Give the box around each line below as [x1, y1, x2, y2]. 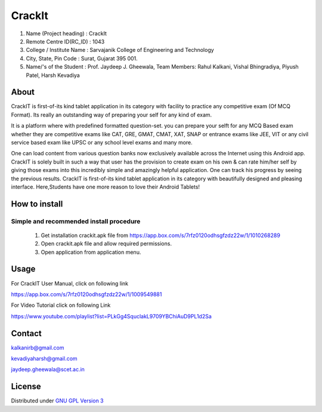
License [11, 382, 41, 392]
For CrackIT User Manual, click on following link [11, 279, 129, 287]
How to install [11, 199, 63, 209]
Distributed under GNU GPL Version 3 [11, 397, 104, 404]
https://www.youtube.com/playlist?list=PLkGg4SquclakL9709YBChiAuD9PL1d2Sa [11, 312, 212, 319]
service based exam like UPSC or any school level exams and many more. [11, 139, 193, 146]
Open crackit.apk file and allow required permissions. [41, 240, 172, 247]
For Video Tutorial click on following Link [11, 302, 111, 309]
